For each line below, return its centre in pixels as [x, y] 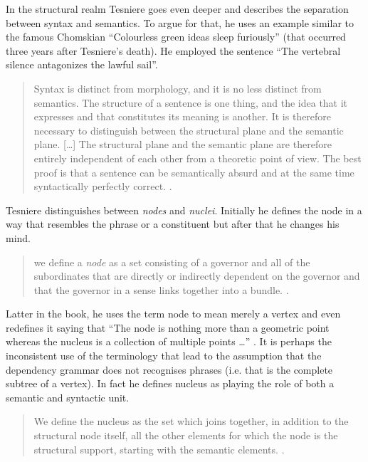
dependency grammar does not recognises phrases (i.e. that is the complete [169, 369]
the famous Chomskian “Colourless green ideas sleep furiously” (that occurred [176, 37]
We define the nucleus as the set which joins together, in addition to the [191, 421]
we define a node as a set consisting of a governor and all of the [172, 262]
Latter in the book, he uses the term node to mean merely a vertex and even [173, 314]
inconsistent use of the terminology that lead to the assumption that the [164, 356]
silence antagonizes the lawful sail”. [82, 64]
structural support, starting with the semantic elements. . [159, 449]
